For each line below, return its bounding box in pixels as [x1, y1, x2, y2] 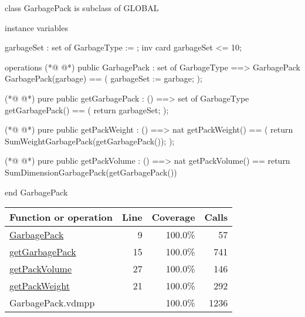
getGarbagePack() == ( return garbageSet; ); [5, 103, 169, 116]
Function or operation [9, 210, 113, 224]
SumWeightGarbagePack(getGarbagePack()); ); [5, 134, 175, 147]
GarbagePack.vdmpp [9, 296, 95, 310]
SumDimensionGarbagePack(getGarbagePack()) [5, 166, 177, 178]
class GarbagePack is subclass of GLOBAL [5, 2, 159, 14]
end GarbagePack [5, 186, 68, 198]
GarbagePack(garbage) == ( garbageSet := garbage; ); [5, 72, 202, 85]
